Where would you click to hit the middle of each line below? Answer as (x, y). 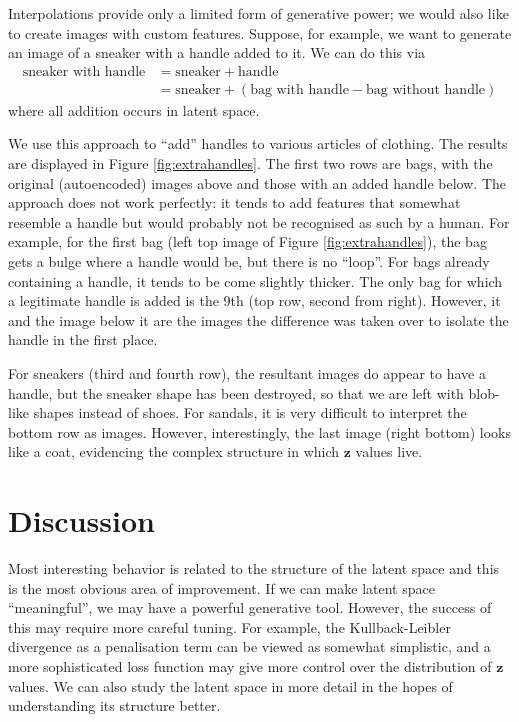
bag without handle (426, 89)
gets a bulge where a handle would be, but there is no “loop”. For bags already (249, 261)
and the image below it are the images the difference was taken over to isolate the (258, 319)
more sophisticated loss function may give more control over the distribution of (250, 666)
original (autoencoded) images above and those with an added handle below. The (257, 182)
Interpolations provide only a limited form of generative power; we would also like (258, 13)
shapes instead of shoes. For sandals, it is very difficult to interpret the (250, 412)
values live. (389, 451)
